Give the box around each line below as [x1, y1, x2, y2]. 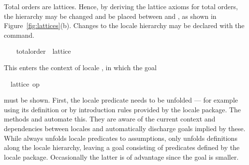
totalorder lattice [16, 46, 71, 56]
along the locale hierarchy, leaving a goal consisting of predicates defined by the [4, 142, 240, 152]
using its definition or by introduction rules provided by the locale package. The [4, 104, 241, 114]
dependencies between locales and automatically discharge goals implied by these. [4, 123, 246, 133]
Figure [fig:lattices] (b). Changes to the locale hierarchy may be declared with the [4, 20, 245, 30]
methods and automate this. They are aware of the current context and [4, 114, 216, 124]
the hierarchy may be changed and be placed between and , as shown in [4, 11, 217, 21]
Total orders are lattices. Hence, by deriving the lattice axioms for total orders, [4, 1, 238, 11]
